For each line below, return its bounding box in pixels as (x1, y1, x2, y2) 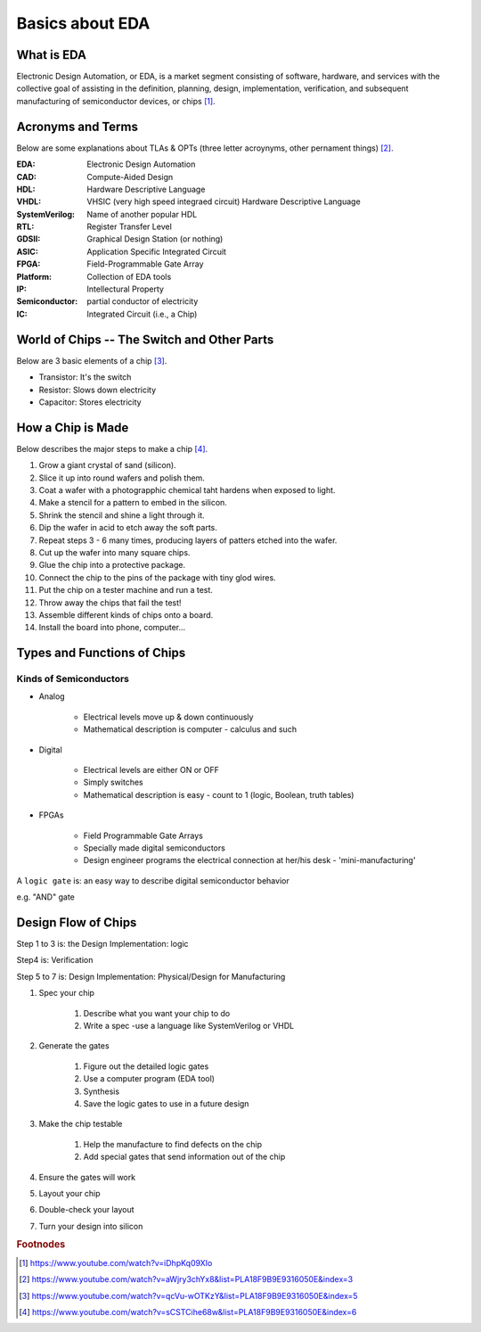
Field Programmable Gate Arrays (83, 830, 204, 841)
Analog (38, 691, 66, 702)
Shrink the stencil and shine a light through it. (38, 509, 205, 521)
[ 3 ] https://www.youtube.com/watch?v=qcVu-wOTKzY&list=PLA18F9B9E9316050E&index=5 (19, 1290, 358, 1301)
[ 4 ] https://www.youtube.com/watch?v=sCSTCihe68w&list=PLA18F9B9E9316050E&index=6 (19, 1306, 357, 1317)
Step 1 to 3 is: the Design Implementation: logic (16, 939, 189, 950)
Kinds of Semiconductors (16, 673, 129, 686)
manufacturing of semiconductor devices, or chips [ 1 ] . (16, 95, 216, 106)
